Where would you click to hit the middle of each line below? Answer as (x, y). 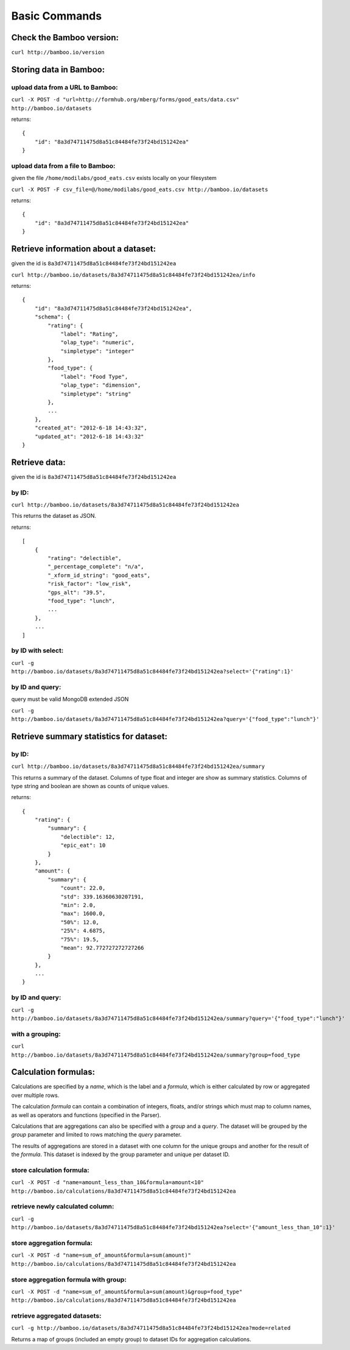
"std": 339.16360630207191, (102, 896)
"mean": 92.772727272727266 (102, 948)
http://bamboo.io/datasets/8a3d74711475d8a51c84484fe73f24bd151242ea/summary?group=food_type (156, 1055)
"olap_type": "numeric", (98, 343)
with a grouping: (36, 1034)
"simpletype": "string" (96, 394)
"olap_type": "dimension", (101, 385)
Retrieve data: (39, 462)
